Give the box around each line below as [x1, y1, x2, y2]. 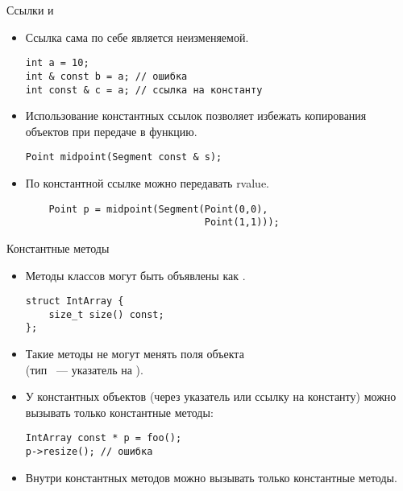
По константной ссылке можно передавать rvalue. [25, 175, 270, 191]
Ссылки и [6, 2, 54, 18]
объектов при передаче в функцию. [25, 122, 197, 139]
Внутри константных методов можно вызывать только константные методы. [25, 468, 397, 485]
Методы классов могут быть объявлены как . [25, 266, 246, 283]
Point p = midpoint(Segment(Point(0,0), [48, 203, 268, 215]
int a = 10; [25, 57, 89, 69]
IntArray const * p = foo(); [25, 432, 182, 444]
